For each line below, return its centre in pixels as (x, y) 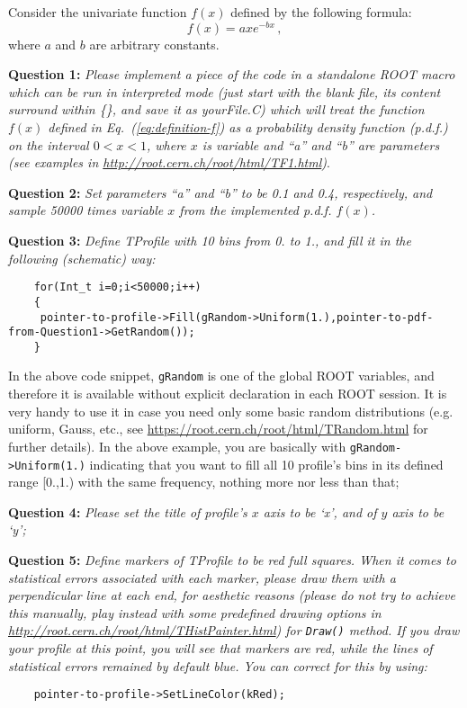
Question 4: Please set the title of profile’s (128, 511)
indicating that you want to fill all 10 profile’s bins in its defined (266, 464)
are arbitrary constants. (154, 44)
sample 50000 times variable (86, 210)
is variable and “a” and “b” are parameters (321, 144)
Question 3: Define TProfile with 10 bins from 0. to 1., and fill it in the (210, 241)
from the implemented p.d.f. (256, 210)
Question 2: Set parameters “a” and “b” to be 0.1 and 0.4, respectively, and (220, 192)
